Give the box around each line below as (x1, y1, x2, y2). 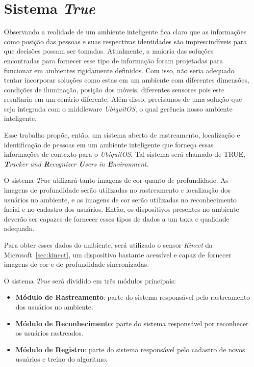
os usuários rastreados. (15, 328, 83, 338)
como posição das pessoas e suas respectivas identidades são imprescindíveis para (4, 36, 247, 46)
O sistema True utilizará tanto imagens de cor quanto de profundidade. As (4, 175, 229, 185)
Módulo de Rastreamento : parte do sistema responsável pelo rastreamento (15, 292, 250, 302)
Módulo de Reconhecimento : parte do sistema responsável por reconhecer (15, 318, 249, 328)
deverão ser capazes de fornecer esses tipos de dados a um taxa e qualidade (4, 213, 229, 224)
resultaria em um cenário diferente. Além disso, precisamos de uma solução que (4, 94, 242, 104)
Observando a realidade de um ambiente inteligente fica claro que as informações (4, 27, 247, 37)
